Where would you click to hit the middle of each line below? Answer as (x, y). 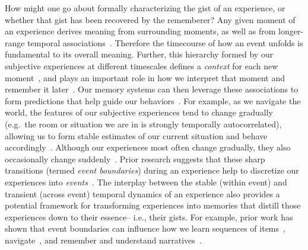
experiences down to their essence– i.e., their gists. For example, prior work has (149, 217)
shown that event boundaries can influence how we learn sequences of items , (145, 228)
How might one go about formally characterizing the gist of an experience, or (145, 8)
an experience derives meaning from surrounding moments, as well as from (140, 31)
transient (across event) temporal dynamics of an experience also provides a (142, 193)
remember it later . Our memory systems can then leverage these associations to (152, 89)
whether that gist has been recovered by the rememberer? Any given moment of (150, 19)
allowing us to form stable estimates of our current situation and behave (136, 135)
